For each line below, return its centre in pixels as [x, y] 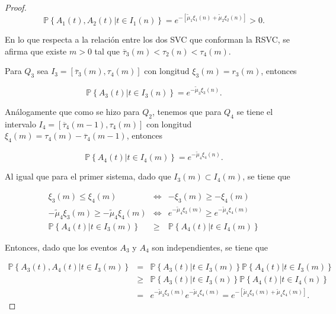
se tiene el [255, 112]
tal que [107, 51]
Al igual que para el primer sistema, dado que [88, 176]
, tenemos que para [187, 112]
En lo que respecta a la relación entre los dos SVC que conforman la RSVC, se [148, 39]
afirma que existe [36, 51]
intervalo [20, 124]
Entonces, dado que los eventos [61, 247]
